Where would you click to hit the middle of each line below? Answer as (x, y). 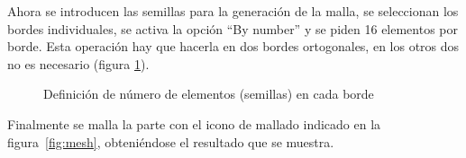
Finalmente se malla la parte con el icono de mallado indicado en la (194, 123)
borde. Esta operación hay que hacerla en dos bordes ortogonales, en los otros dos (233, 46)
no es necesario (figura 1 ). (78, 63)
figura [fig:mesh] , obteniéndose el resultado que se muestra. (171, 141)
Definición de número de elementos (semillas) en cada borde (209, 94)
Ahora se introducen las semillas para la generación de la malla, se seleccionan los (233, 11)
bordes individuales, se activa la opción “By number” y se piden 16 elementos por (233, 28)
